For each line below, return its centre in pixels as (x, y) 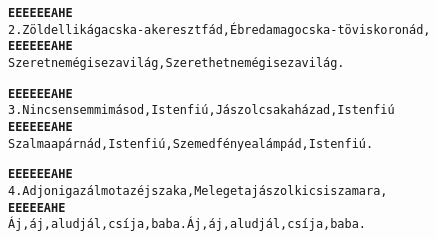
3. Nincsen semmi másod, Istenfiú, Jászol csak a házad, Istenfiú (201, 110)
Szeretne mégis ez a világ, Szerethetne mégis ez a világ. (176, 62)
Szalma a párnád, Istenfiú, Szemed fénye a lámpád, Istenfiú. (191, 143)
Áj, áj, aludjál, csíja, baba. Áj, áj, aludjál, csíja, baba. (187, 224)
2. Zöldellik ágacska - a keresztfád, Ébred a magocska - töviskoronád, (219, 29)
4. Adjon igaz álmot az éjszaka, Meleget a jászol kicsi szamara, (198, 190)
